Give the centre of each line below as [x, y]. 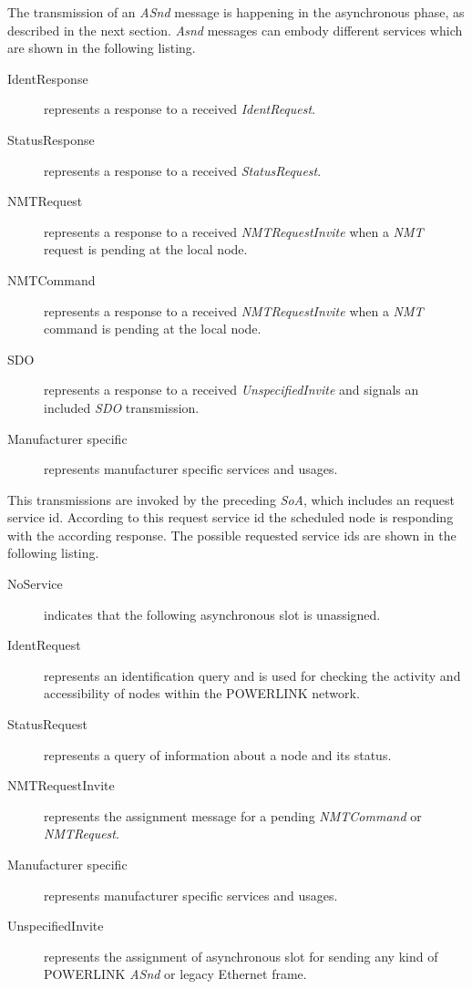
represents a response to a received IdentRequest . [180, 109]
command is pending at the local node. [153, 329]
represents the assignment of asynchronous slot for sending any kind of [241, 956]
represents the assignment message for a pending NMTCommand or [233, 815]
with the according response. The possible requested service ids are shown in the [232, 535]
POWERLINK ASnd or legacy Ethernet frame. [175, 974]
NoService [35, 584]
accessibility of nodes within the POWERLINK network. [202, 693]
